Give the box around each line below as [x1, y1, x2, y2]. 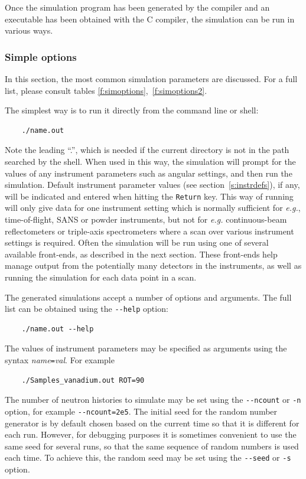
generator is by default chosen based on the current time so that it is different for [5, 416, 300, 429]
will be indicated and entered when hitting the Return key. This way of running [5, 190, 294, 202]
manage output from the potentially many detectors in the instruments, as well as [5, 259, 302, 272]
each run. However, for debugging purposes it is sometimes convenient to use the [5, 428, 297, 441]
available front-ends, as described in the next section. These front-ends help [5, 247, 278, 260]
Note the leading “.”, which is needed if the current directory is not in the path [5, 144, 289, 156]
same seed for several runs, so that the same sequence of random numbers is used [5, 439, 299, 452]
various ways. [5, 24, 53, 37]
